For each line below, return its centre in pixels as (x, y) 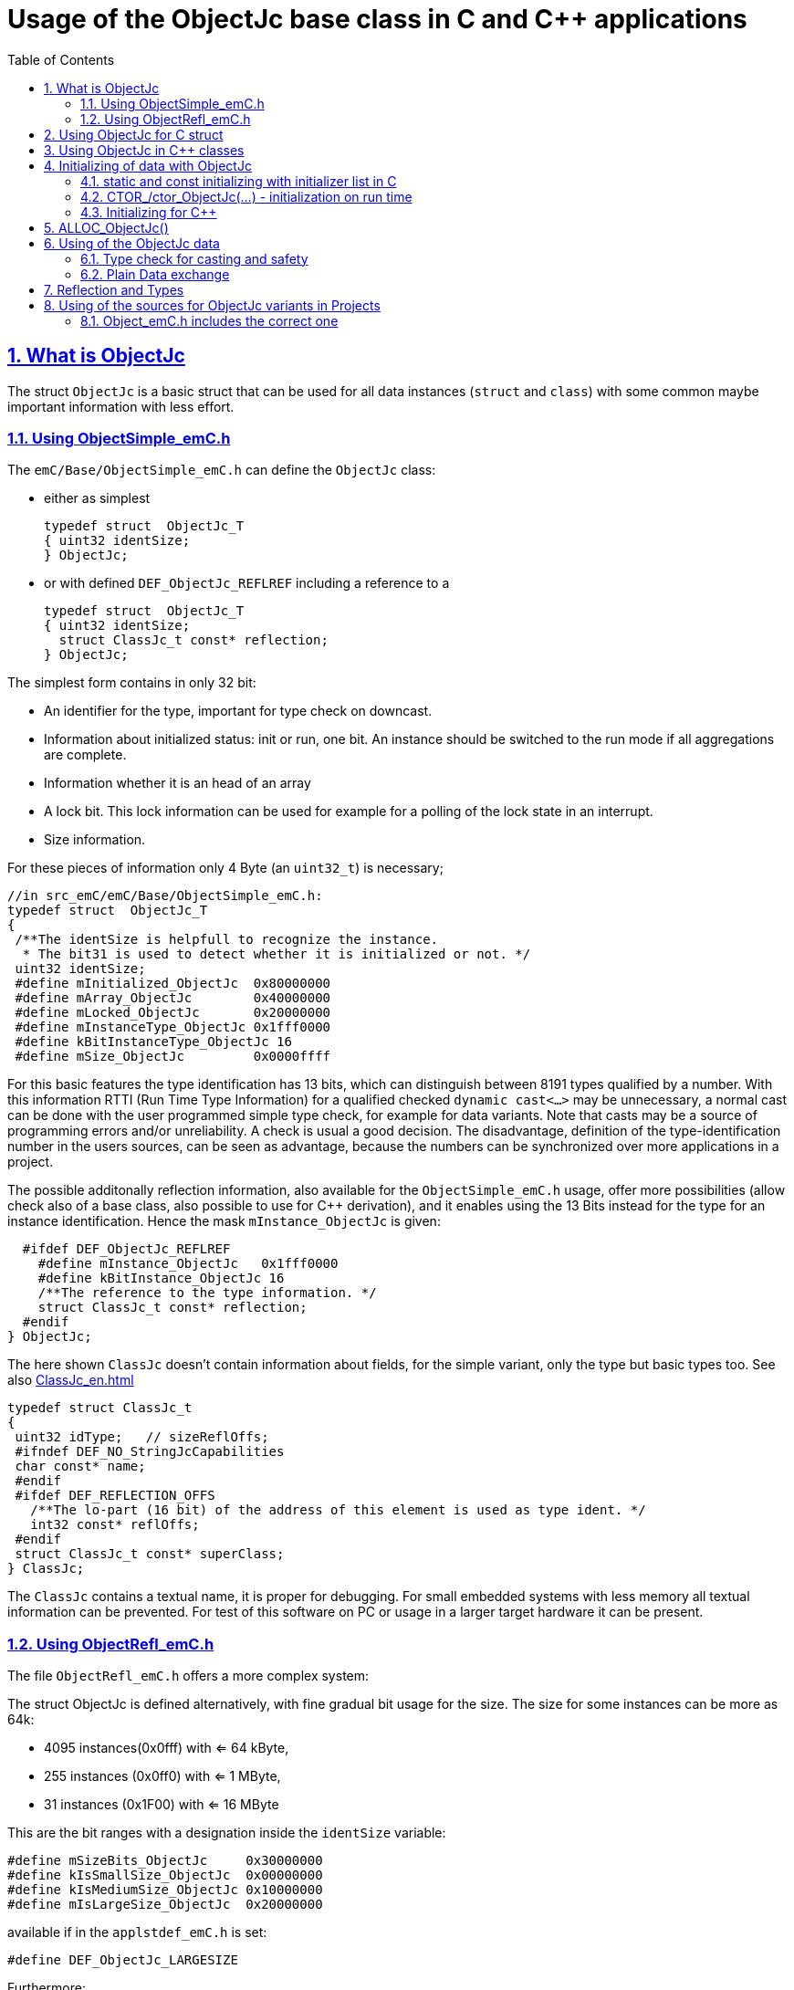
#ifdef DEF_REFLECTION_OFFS (115, 1496)
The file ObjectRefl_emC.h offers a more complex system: (188, 1676)
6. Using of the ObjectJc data (132, 243)
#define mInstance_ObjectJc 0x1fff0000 (188, 1264)
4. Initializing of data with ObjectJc (148, 165)
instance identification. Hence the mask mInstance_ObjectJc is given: (224, 1221)
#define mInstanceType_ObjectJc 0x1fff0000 (173, 1027)
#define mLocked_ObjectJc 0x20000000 (173, 1013)
